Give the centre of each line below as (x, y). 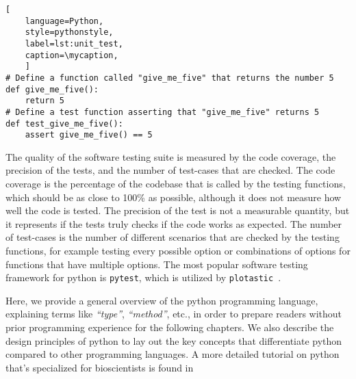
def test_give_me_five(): (64, 123)
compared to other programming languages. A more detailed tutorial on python (173, 354)
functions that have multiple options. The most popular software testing (157, 264)
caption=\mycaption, (72, 55)
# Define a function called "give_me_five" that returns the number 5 (170, 78)
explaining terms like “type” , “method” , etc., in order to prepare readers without (174, 314)
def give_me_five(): (52, 89)
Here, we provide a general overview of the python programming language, (162, 300)
